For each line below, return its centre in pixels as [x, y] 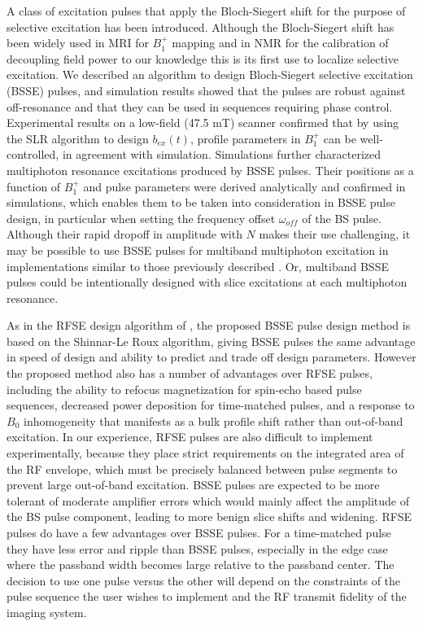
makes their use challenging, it [335, 234]
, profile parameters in [245, 138]
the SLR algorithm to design [78, 138]
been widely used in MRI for [78, 43]
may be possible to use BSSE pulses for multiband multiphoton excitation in [198, 250]
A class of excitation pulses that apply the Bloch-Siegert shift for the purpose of [206, 11]
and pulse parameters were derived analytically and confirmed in [244, 186]
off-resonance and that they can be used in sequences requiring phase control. [200, 106]
